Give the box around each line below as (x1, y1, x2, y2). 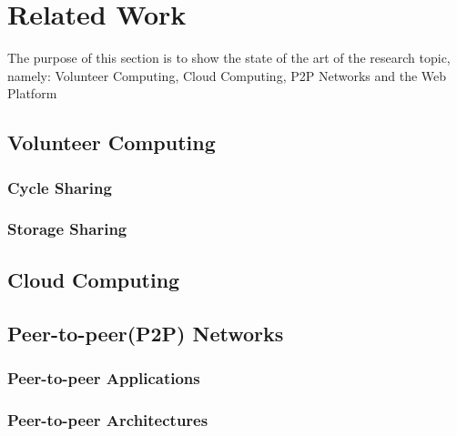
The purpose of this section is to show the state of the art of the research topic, (7, 48, 451, 67)
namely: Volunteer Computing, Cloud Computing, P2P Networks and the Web (7, 66, 447, 85)
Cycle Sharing (7, 176, 112, 198)
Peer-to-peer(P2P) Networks (7, 319, 284, 347)
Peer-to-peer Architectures (7, 408, 208, 431)
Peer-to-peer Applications (7, 366, 200, 389)
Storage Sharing (7, 218, 127, 240)
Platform (7, 84, 57, 103)
